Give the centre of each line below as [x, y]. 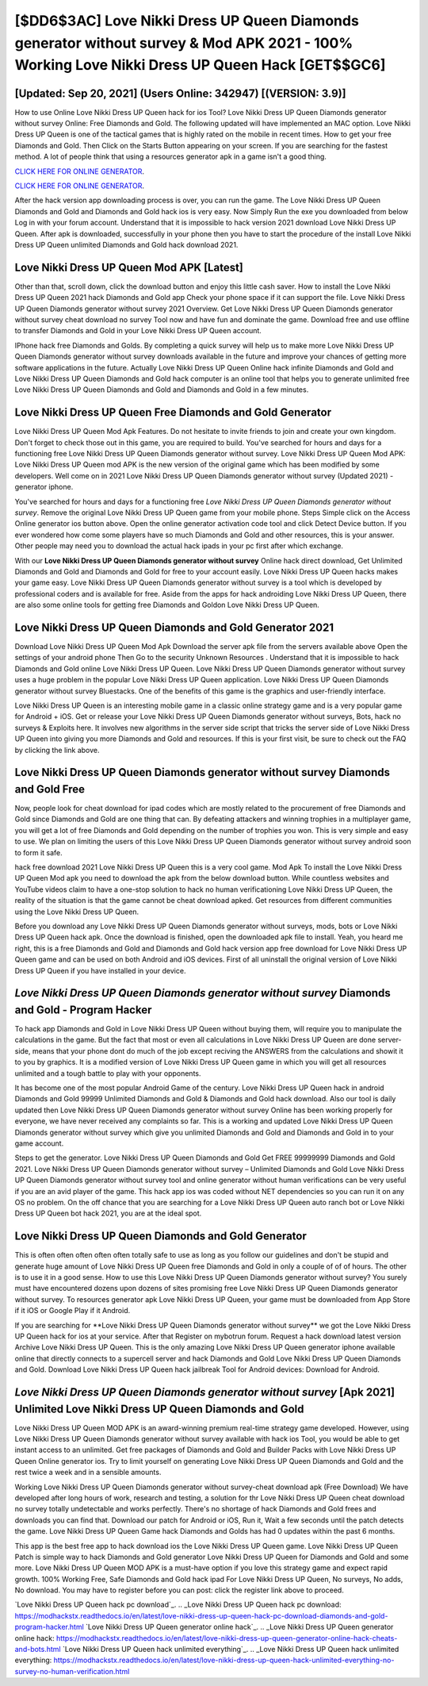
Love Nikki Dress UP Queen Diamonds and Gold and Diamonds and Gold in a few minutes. [162, 390]
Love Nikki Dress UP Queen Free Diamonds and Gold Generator [173, 413]
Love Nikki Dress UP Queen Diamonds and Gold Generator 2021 [174, 627]
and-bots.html [38, 1650]
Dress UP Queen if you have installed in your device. [100, 970]
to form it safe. [38, 852]
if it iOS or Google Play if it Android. [73, 1311]
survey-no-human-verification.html [72, 1671]
